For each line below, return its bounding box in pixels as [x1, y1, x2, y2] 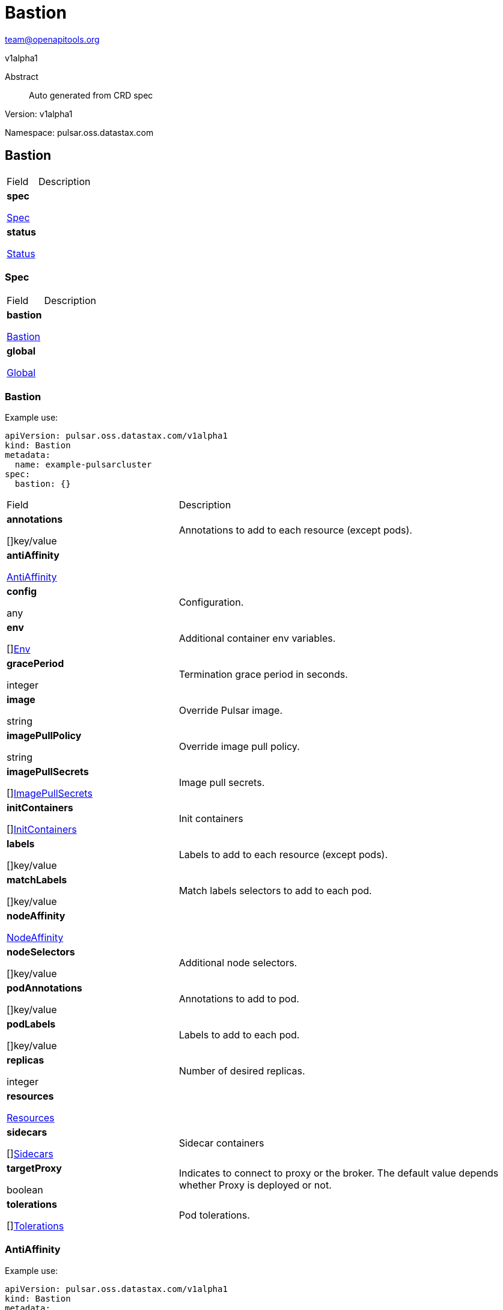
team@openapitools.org [5, 34, 100, 44]
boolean [7, 1184, 43, 1196]
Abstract [5, 71, 38, 82]
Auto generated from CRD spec [29, 90, 153, 100]
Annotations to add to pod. [178, 993, 299, 1005]
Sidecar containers [178, 1137, 264, 1150]
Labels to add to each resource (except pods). [178, 848, 388, 861]
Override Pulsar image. [178, 704, 282, 717]
